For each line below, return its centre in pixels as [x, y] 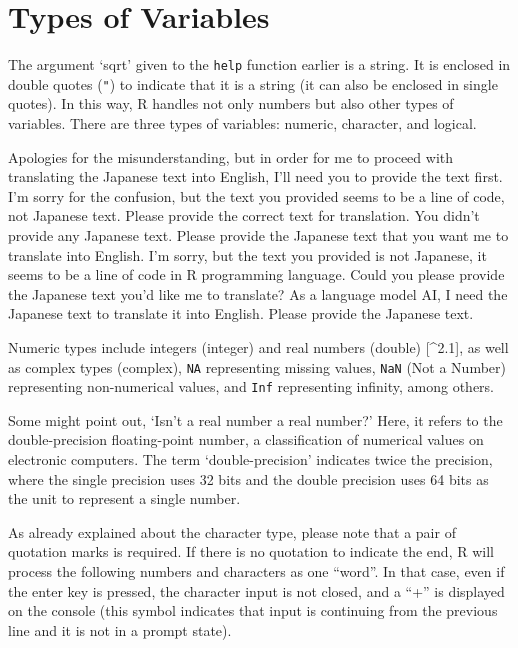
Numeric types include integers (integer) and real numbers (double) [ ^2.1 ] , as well [258, 346]
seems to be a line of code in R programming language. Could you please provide [256, 274]
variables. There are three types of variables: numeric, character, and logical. [242, 123]
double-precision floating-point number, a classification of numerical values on [246, 439]
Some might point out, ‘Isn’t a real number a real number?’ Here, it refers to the [255, 419]
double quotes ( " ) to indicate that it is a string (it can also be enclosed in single [253, 83]
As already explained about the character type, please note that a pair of [232, 531]
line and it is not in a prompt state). [120, 629]
